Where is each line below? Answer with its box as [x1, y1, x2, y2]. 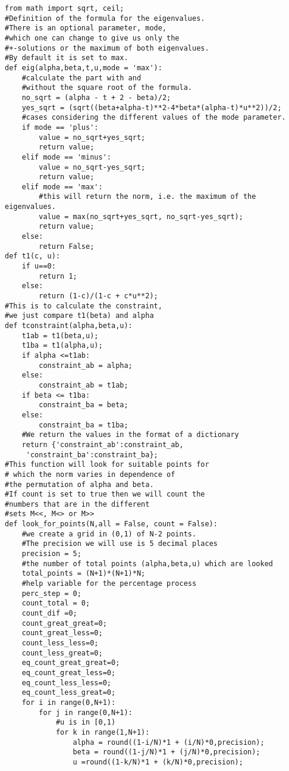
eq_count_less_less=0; [21, 678, 111, 687]
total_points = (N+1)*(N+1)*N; [21, 569, 146, 578]
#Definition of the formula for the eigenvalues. [5, 14, 205, 23]
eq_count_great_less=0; [21, 668, 116, 677]
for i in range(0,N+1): [21, 698, 116, 707]
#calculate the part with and [21, 73, 142, 82]
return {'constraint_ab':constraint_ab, [21, 440, 184, 449]
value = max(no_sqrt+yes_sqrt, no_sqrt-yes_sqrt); [39, 212, 243, 221]
